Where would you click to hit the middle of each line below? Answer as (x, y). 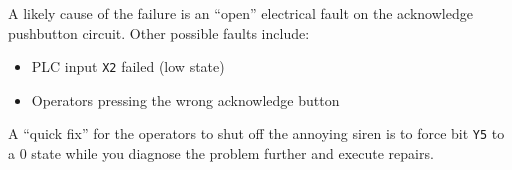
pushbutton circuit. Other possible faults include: (159, 32)
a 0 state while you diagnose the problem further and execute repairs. (221, 153)
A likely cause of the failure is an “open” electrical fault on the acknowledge (240, 13)
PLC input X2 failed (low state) (128, 66)
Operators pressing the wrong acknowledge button (185, 99)
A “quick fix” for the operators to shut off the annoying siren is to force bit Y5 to (256, 133)
